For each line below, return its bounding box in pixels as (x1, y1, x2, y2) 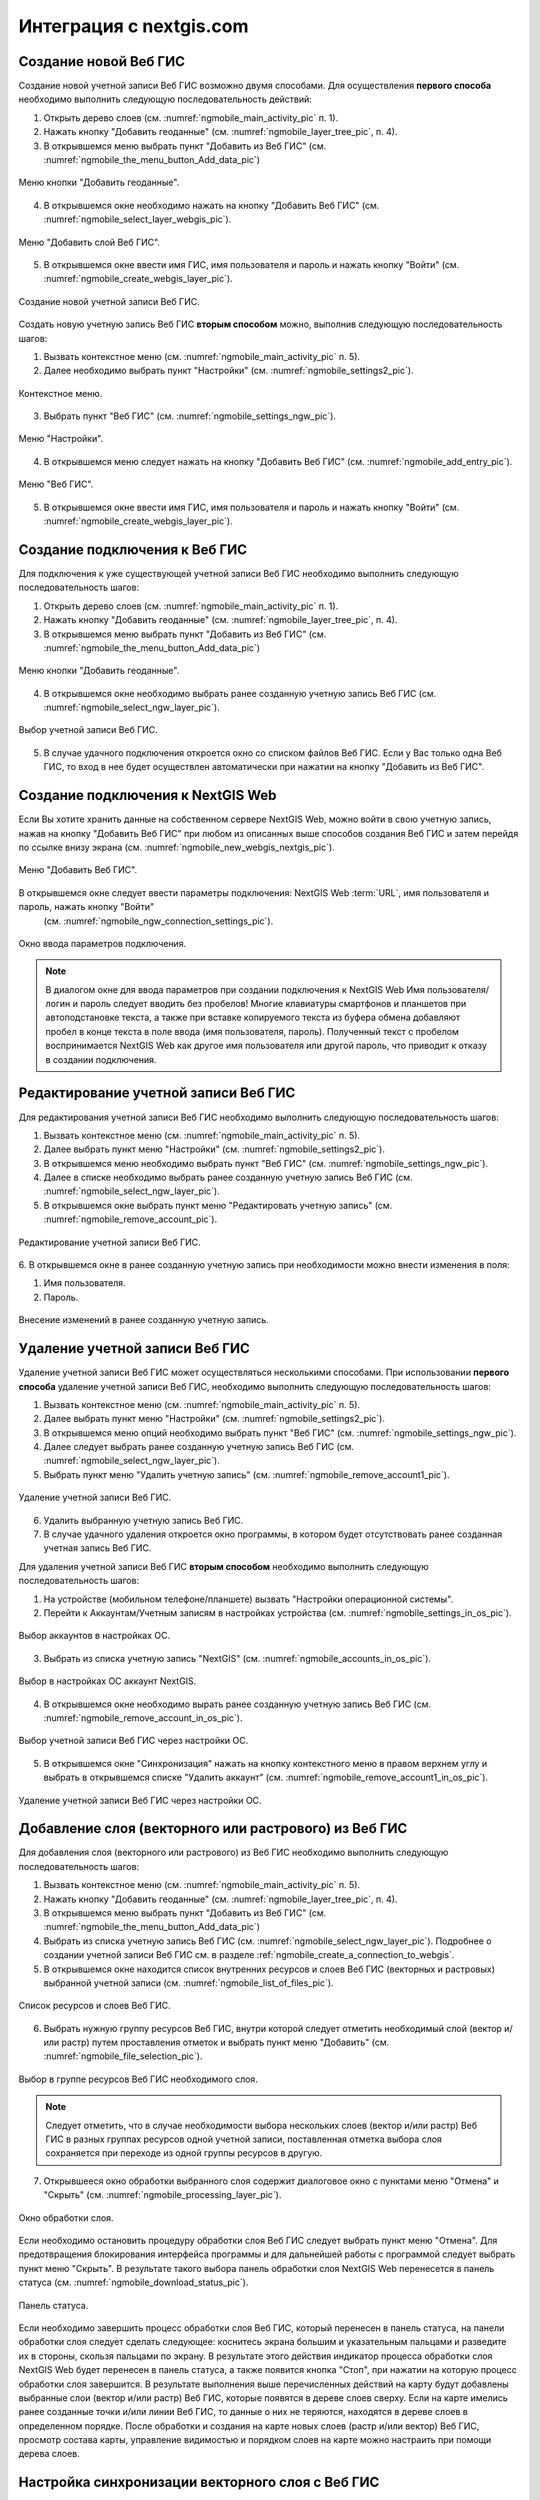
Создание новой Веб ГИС (18, 53, 185, 70)
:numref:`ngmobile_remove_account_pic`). (43, 1213, 218, 1225)
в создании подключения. (45, 1053, 157, 1065)
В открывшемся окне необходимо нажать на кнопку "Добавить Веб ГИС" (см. (43, 199, 380, 211)
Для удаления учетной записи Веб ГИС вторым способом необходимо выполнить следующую (18, 1560, 429, 1572)
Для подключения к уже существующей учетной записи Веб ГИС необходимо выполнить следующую (18, 567, 459, 579)
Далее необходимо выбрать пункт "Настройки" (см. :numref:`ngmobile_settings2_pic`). (43, 365, 414, 377)
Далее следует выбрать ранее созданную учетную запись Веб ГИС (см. (43, 1441, 355, 1453)
